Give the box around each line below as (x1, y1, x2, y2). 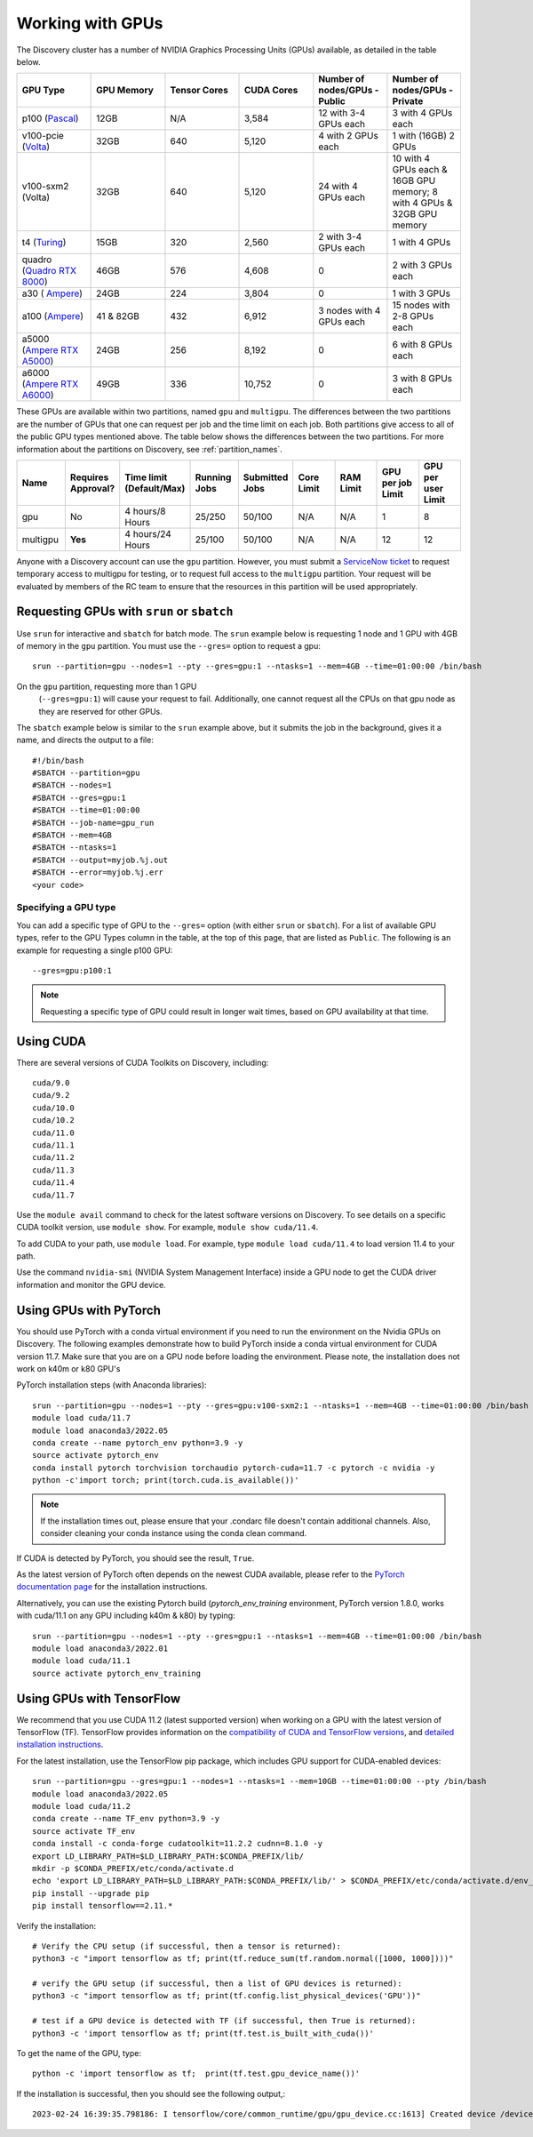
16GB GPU (392, 174, 436, 187)
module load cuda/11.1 (32, 1656, 131, 1666)
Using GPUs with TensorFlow (16, 1691, 181, 1706)
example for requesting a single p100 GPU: (16, 945, 173, 956)
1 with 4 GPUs (392, 236, 451, 249)
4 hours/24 (124, 527, 172, 540)
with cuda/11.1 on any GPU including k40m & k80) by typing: (16, 1610, 235, 1621)
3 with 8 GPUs (392, 372, 453, 385)
